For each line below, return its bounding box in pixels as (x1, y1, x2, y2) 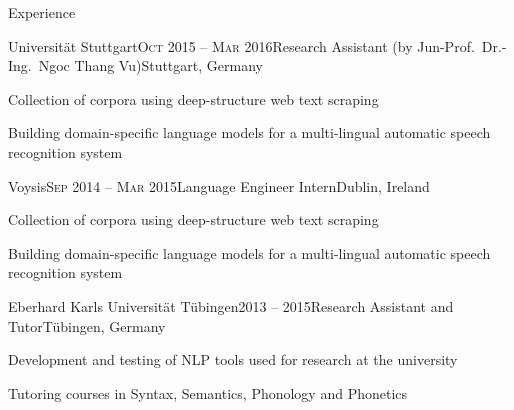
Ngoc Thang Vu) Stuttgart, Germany (38, 55, 263, 76)
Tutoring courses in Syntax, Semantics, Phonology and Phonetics (8, 382, 408, 403)
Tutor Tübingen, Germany (8, 315, 166, 336)
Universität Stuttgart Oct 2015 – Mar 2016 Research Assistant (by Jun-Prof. (8, 35, 475, 56)
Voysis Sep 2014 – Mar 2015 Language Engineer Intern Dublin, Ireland (8, 175, 430, 196)
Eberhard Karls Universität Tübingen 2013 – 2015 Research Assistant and (8, 295, 454, 316)
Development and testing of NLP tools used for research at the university (8, 349, 458, 370)
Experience (8, 2, 76, 22)
